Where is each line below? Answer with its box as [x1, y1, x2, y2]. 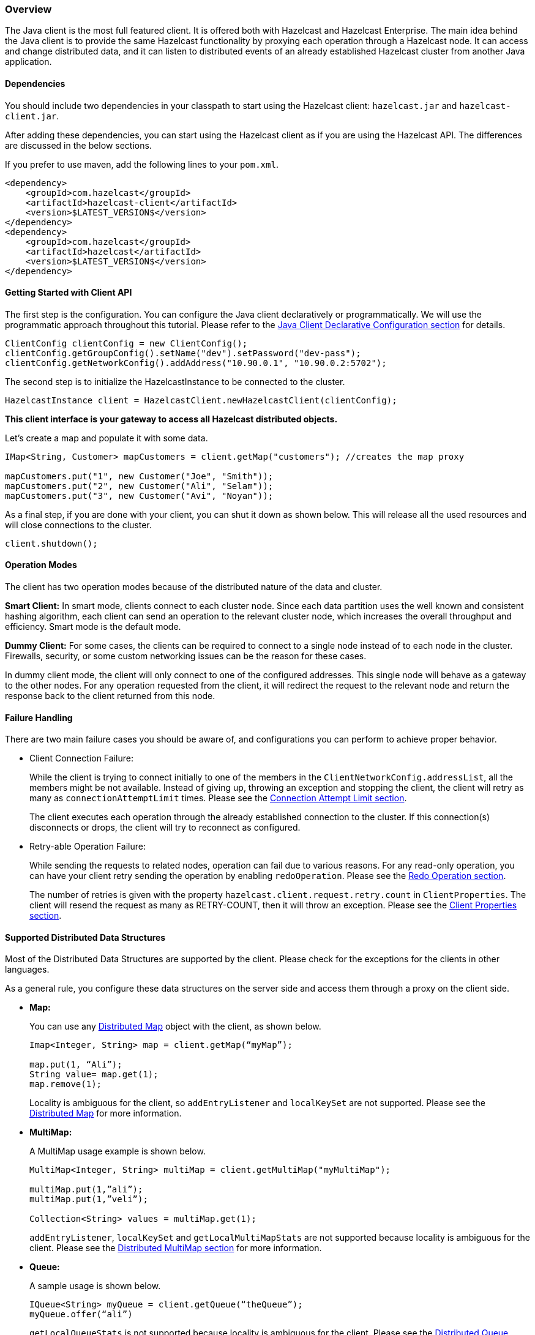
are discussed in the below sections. [5, 140, 152, 151]
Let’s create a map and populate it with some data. [5, 432, 208, 443]
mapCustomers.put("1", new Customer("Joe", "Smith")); [5, 471, 274, 481]
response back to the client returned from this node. [5, 690, 215, 701]
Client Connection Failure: [29, 753, 133, 764]
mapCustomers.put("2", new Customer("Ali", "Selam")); [5, 481, 274, 491]
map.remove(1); [29, 1079, 102, 1090]
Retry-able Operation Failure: [29, 841, 146, 852]
